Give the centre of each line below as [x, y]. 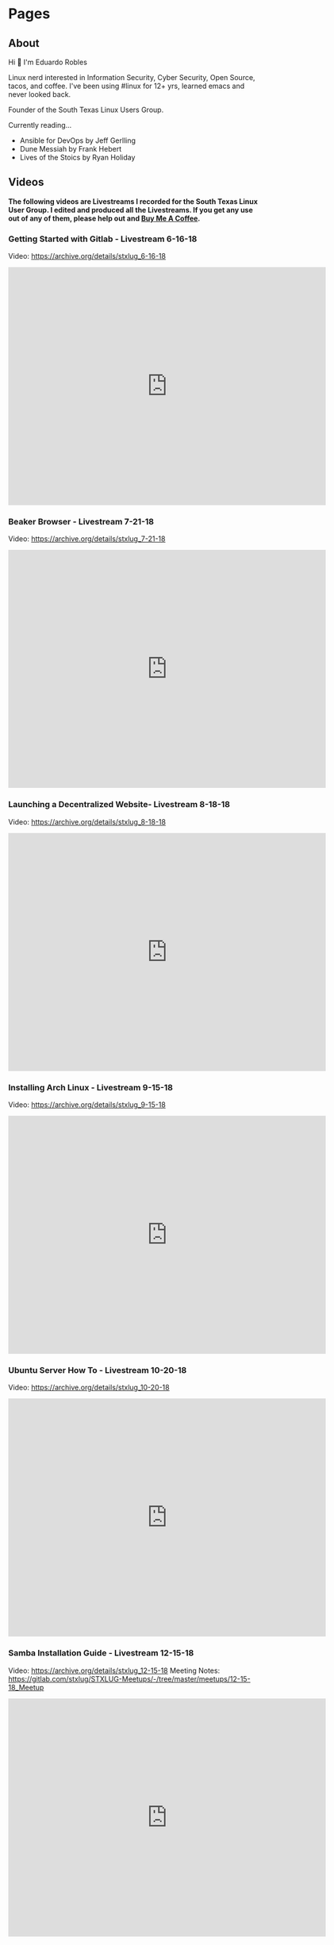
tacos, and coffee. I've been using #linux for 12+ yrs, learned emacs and [126, 86]
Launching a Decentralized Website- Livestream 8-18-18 [119, 805]
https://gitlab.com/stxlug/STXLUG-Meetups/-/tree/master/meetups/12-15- [130, 1678]
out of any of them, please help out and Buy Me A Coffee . [104, 218]
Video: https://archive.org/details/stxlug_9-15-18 [87, 1105]
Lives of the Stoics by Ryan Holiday [77, 157]
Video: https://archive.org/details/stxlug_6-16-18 [87, 256]
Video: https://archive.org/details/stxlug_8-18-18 [87, 821]
